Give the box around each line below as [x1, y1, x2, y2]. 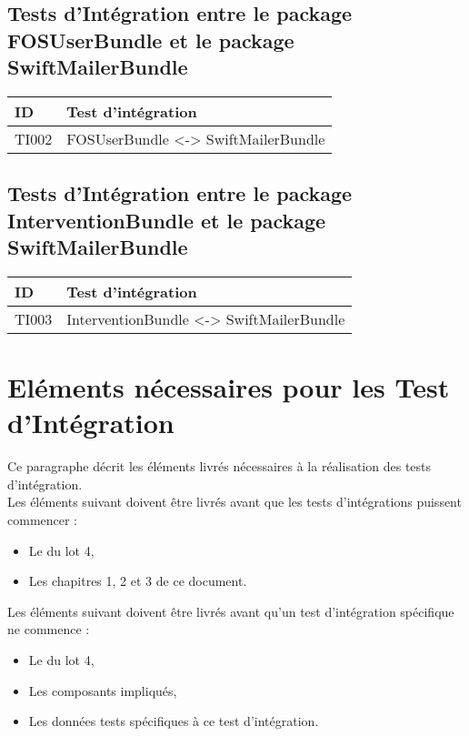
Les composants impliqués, [28, 681, 177, 700]
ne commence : [7, 620, 90, 639]
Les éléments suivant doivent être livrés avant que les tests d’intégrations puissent [7, 492, 462, 511]
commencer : [7, 510, 78, 529]
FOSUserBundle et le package [7, 25, 294, 54]
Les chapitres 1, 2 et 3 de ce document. [28, 571, 247, 590]
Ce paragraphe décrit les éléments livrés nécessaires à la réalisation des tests [7, 457, 432, 476]
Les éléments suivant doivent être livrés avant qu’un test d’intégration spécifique [7, 601, 454, 620]
